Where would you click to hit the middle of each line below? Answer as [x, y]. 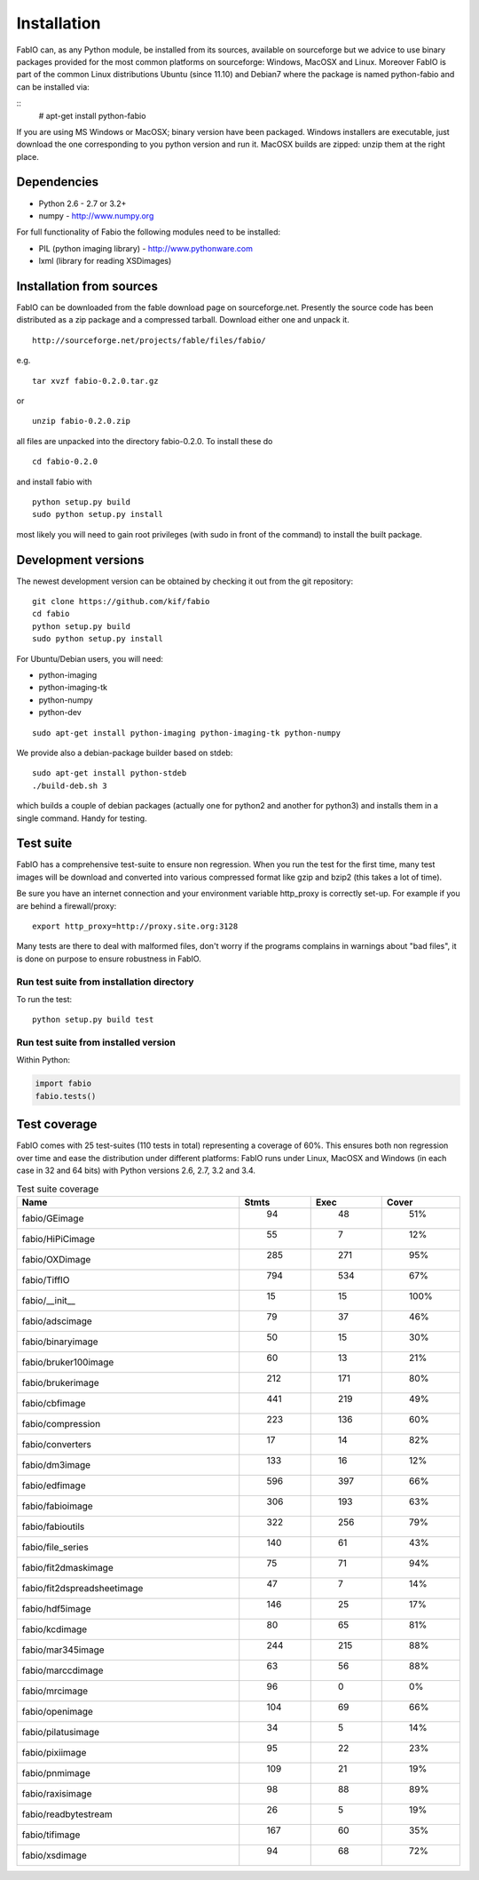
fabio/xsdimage [55, 1855]
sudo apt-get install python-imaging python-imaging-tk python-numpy [187, 733]
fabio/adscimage [57, 1321]
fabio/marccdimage [63, 1670]
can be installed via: [53, 87]
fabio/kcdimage [55, 1629]
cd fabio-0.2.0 [65, 462]
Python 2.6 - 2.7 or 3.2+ [82, 203]
